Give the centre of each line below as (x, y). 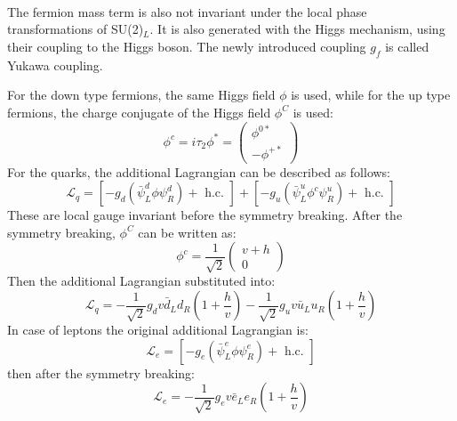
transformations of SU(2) (76, 29)
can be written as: (187, 232)
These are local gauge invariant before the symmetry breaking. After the (205, 215)
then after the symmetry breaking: (101, 372)
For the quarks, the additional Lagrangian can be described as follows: (199, 171)
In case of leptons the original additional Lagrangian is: (158, 330)
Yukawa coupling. (55, 65)
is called (407, 46)
